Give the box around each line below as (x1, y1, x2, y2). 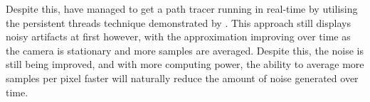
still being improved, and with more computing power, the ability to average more (6, 57, 364, 72)
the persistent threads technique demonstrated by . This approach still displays (6, 15, 351, 30)
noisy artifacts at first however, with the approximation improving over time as (6, 29, 351, 44)
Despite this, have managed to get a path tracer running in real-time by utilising (6, 1, 358, 16)
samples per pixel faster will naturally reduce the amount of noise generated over (6, 70, 359, 85)
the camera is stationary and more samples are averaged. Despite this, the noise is (6, 42, 364, 57)
